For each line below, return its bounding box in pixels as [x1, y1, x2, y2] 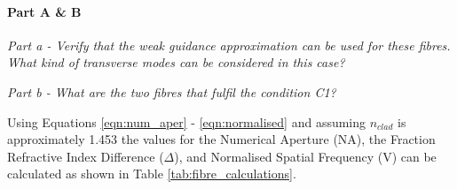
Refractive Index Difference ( [7, 147, 164, 165]
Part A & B [7, 2, 82, 20]
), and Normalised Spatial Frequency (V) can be [174, 147, 437, 165]
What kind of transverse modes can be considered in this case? [7, 53, 345, 72]
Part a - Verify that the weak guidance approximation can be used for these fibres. [7, 35, 451, 54]
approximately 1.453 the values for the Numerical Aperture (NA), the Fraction [7, 130, 436, 148]
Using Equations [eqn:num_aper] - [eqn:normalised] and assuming [7, 112, 366, 131]
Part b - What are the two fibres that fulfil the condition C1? [7, 82, 336, 101]
